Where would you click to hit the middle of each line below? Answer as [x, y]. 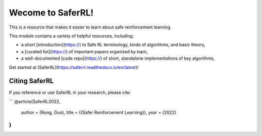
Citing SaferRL [31, 81]
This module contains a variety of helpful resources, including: [71, 36]
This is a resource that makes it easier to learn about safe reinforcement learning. [90, 27]
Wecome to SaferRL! [51, 13]
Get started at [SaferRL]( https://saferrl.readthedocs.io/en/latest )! [74, 67]
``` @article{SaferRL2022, [35, 101]
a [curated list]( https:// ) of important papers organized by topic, [85, 51]
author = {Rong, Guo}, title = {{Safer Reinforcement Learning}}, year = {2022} [99, 113]
